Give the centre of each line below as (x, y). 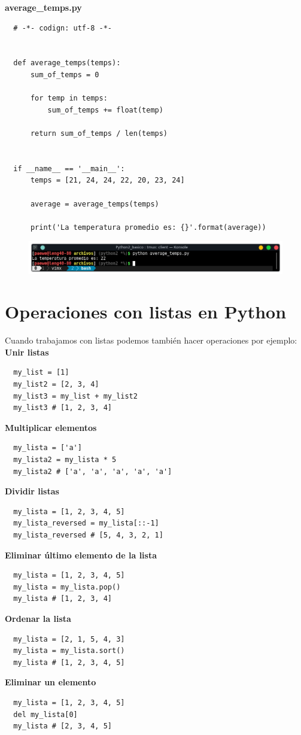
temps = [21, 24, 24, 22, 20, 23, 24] (107, 180)
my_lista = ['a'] (48, 448)
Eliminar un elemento (51, 682)
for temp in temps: (69, 98)
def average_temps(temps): (67, 63)
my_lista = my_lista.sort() (69, 651)
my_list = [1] (41, 373)
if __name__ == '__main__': (69, 168)
